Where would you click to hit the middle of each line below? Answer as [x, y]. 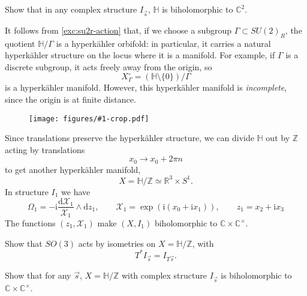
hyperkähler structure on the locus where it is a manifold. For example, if [140, 55]
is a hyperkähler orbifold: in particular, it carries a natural [163, 43]
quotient [20, 43]
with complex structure [164, 275]
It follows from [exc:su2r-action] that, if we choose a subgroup [118, 30]
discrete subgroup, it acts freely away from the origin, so [109, 66]
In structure [27, 191]
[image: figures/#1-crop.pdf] [89, 119]
